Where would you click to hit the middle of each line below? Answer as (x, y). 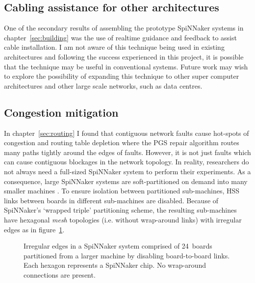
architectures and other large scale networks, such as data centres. (103, 85)
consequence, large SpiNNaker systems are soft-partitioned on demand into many (126, 181)
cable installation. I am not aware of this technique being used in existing (114, 47)
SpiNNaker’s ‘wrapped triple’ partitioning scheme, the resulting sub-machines (120, 210)
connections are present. (60, 274)
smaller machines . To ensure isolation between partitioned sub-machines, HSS (122, 191)
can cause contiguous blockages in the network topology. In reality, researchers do (127, 162)
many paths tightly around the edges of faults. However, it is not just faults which (127, 152)
